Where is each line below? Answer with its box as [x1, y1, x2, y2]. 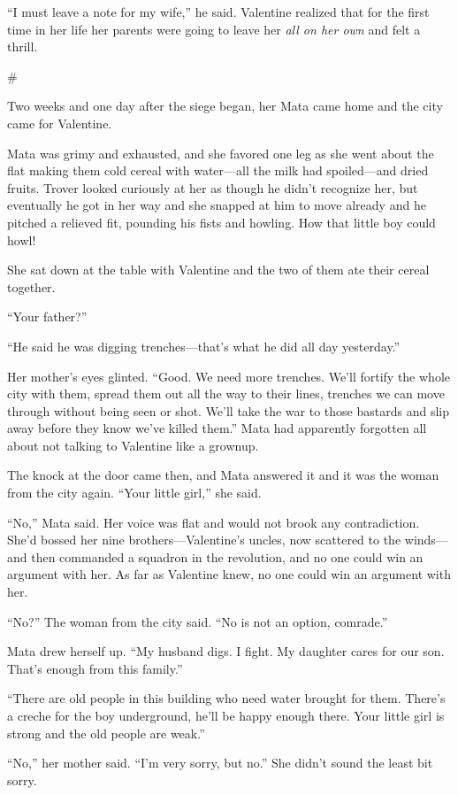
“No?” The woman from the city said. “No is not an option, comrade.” [7, 612, 388, 630]
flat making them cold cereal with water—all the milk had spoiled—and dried [7, 161, 429, 180]
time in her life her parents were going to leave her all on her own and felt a [7, 19, 421, 38]
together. [7, 277, 56, 296]
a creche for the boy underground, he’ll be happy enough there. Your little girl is [7, 706, 445, 724]
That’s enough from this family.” [7, 659, 183, 677]
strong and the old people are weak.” [7, 723, 205, 742]
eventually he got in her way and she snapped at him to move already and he [7, 196, 426, 214]
